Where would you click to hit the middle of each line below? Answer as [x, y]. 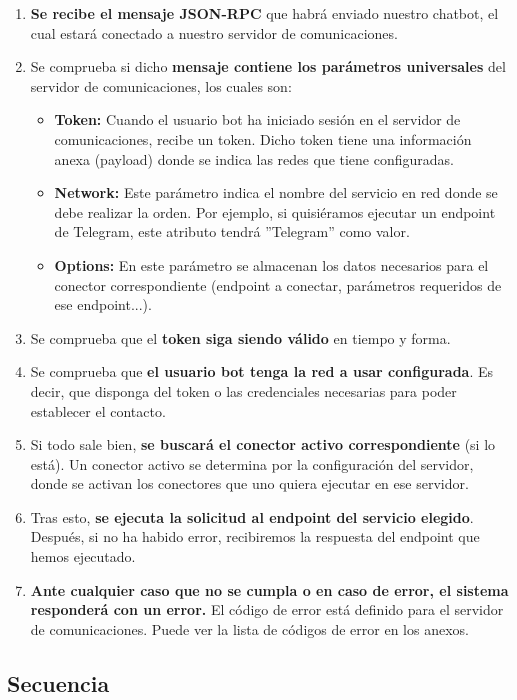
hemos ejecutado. [83, 556]
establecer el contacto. [98, 410]
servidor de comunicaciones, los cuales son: [161, 85]
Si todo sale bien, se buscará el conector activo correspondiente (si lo [263, 444]
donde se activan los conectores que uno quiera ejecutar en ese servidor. [249, 483]
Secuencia [58, 682]
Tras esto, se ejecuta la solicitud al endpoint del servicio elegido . [252, 516]
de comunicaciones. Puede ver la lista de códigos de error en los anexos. [249, 628]
